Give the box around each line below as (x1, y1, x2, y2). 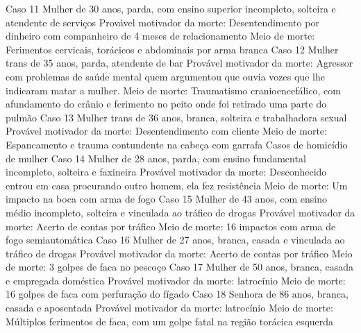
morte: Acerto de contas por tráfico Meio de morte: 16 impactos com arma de (6, 219, 336, 233)
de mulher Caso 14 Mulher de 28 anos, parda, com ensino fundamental (6, 151, 306, 165)
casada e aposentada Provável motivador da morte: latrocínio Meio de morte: (6, 300, 333, 315)
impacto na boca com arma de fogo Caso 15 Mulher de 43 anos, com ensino (6, 191, 328, 206)
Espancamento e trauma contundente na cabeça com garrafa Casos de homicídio (6, 137, 348, 151)
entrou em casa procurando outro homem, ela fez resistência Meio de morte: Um (6, 178, 348, 192)
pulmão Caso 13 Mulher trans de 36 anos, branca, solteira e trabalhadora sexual (6, 110, 347, 124)
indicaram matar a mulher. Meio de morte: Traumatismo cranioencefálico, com (6, 83, 341, 97)
